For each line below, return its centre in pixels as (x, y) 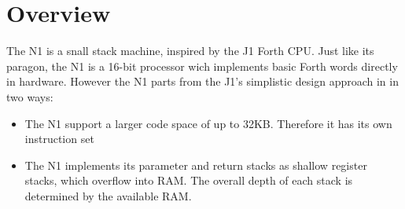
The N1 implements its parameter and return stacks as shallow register (196, 165)
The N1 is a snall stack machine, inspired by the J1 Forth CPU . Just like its (190, 51)
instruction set (59, 139)
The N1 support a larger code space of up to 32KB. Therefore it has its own (208, 123)
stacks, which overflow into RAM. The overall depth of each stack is (189, 180)
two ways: (30, 96)
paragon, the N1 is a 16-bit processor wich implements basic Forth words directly (202, 66)
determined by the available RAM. (108, 195)
